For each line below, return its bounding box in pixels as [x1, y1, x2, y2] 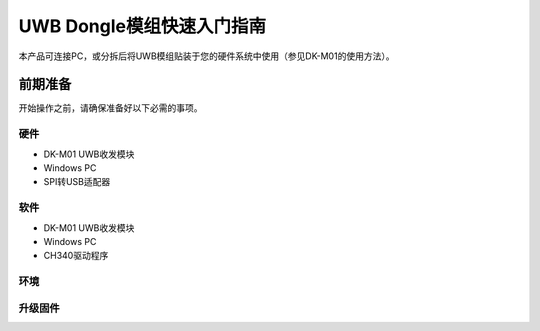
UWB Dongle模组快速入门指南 [18, 15, 267, 37]
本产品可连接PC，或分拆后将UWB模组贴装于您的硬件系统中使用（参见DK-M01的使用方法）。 [18, 50, 395, 62]
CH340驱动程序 [43, 250, 109, 262]
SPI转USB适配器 [43, 176, 111, 188]
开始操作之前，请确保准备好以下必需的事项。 [18, 102, 203, 114]
